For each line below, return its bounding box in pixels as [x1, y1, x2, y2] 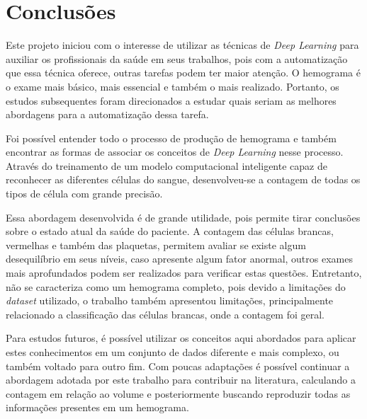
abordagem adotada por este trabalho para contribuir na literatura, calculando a [6, 372, 356, 387]
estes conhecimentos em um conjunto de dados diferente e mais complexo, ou [6, 345, 339, 359]
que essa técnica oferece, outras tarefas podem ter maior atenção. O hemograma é [6, 65, 361, 80]
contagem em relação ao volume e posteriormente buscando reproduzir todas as [6, 386, 351, 401]
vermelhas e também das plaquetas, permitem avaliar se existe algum [6, 237, 306, 252]
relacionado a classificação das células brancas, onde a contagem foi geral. [6, 306, 325, 321]
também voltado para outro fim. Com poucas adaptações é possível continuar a [6, 358, 350, 373]
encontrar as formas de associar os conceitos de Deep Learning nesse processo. [6, 144, 344, 159]
